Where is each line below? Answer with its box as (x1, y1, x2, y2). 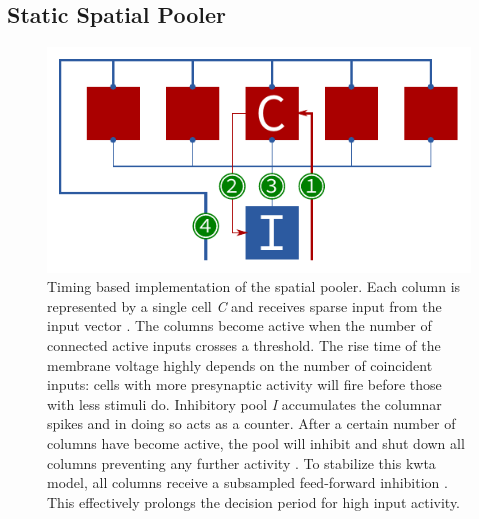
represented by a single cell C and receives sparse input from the (47, 295, 442, 316)
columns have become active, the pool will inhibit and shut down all (47, 433, 465, 454)
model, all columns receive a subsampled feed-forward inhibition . (47, 472, 448, 493)
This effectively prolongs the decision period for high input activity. (47, 491, 460, 512)
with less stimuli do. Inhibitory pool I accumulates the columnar (47, 393, 442, 414)
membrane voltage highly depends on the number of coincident (47, 354, 433, 375)
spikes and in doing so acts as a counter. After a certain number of (47, 413, 456, 434)
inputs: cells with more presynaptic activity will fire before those (47, 374, 442, 395)
